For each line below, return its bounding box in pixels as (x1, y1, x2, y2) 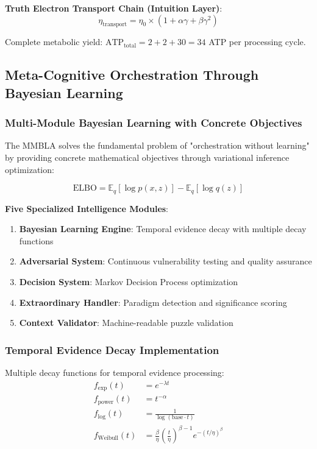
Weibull (98, 435, 119, 442)
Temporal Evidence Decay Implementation (5, 342, 219, 357)
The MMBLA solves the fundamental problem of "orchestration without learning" (5, 139, 310, 152)
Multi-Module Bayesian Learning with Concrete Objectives (5, 115, 302, 130)
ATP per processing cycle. (208, 35, 306, 48)
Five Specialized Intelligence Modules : (5, 202, 169, 214)
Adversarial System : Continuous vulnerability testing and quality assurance (19, 255, 312, 267)
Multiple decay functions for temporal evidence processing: (5, 366, 224, 378)
